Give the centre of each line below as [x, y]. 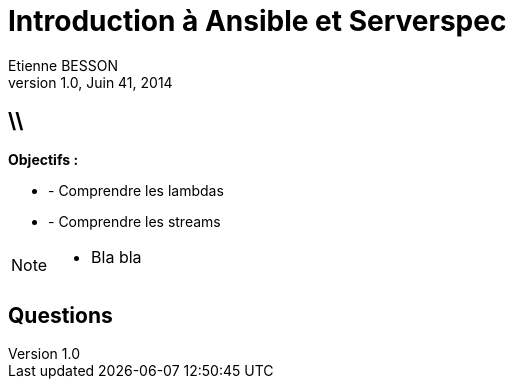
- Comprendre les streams [134, 221]
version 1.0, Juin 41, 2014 [90, 82]
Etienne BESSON [63, 65]
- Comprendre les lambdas [136, 190]
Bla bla [116, 256]
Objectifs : [43, 159]
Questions [60, 316]
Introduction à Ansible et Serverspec [257, 21]
